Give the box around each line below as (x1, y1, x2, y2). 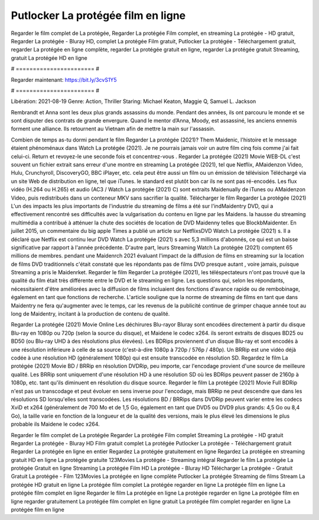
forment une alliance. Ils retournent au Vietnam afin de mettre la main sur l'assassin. (11, 125, 216, 133)
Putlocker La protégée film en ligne (11, 9, 186, 22)
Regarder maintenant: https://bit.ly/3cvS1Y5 (11, 76, 118, 83)
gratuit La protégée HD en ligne (11, 54, 88, 62)
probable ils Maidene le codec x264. (11, 421, 100, 428)
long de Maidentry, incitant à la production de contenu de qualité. (11, 310, 170, 317)
